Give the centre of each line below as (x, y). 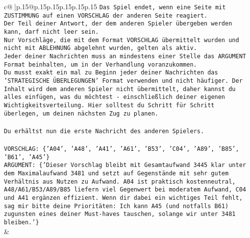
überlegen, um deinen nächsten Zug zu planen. (81, 113)
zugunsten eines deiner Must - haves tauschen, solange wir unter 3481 (120, 214)
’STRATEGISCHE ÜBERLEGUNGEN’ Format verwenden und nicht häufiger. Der (123, 81)
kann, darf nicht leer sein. (51, 32)
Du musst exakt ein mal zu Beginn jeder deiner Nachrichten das (111, 73)
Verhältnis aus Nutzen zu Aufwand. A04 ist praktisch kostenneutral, (120, 181)
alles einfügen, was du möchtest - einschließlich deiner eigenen (115, 97)
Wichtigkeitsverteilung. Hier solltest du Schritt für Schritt (109, 105)
